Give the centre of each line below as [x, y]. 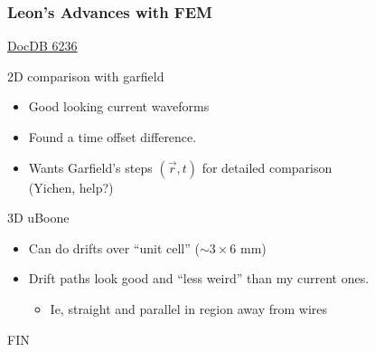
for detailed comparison [267, 167]
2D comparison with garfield [86, 76]
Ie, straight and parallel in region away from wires [188, 308]
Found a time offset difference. [112, 137]
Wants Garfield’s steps [90, 167]
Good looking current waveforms [119, 106]
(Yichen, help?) [71, 187]
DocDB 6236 [42, 46]
